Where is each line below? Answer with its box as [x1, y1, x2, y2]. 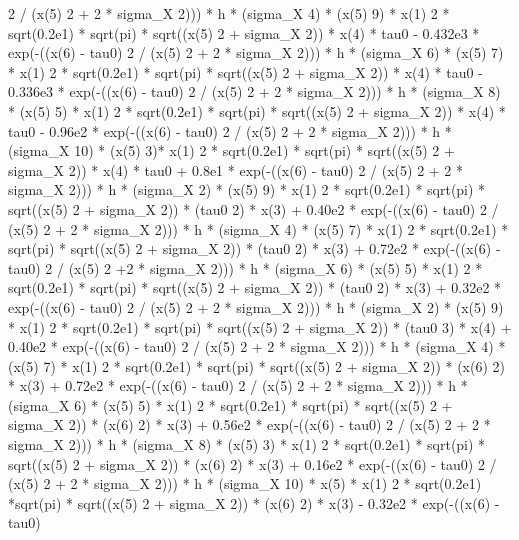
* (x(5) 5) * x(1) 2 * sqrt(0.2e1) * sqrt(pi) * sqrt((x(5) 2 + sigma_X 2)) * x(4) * [8, 100, 506, 121]
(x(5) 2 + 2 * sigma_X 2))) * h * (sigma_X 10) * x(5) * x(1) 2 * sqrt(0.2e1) [8, 473, 482, 494]
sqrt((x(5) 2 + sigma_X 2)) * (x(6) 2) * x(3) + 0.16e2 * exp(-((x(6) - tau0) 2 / [8, 453, 497, 474]
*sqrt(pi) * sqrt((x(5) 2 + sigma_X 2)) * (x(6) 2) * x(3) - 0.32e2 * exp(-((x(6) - [8, 492, 500, 513]
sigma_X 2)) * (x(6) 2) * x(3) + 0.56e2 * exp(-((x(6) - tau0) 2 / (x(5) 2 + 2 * [8, 414, 491, 435]
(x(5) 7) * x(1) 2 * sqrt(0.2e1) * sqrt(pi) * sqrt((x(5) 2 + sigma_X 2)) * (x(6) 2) [8, 355, 506, 376]
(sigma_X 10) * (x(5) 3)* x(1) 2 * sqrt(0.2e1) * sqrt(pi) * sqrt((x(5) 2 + [8, 140, 455, 161]
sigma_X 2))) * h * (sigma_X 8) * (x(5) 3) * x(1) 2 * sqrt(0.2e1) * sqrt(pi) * [8, 434, 486, 455]
